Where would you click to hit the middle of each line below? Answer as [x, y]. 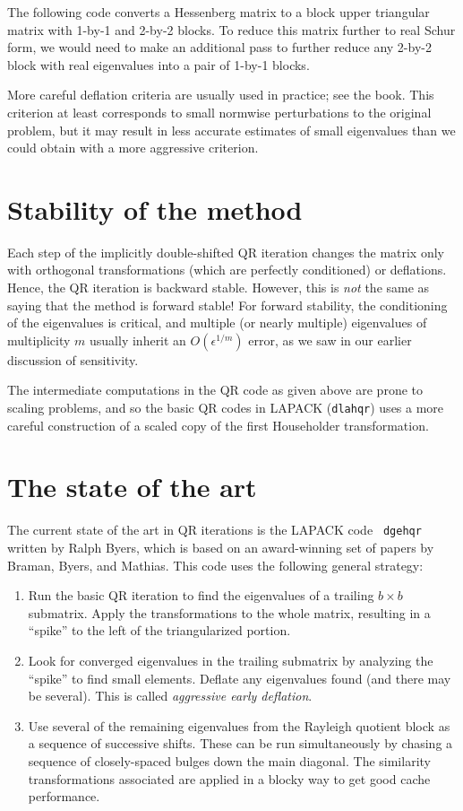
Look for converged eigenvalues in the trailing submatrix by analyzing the [231, 661]
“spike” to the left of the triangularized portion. [159, 630]
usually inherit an [138, 340]
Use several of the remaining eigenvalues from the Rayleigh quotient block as [239, 725]
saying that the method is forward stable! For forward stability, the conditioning [227, 305]
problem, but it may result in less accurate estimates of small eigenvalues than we [231, 130]
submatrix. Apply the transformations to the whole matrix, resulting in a [229, 612]
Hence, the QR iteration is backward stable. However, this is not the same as [219, 288]
